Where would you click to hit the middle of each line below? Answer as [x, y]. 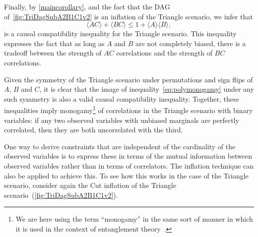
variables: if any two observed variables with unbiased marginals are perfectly [122, 120]
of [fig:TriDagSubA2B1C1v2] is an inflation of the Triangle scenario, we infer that [129, 16]
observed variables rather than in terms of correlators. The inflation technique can [129, 165]
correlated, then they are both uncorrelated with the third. [94, 130]
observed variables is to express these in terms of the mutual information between [128, 156]
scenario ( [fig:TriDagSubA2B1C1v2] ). [61, 195]
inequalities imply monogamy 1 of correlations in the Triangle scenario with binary [129, 109]
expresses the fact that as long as [54, 43]
